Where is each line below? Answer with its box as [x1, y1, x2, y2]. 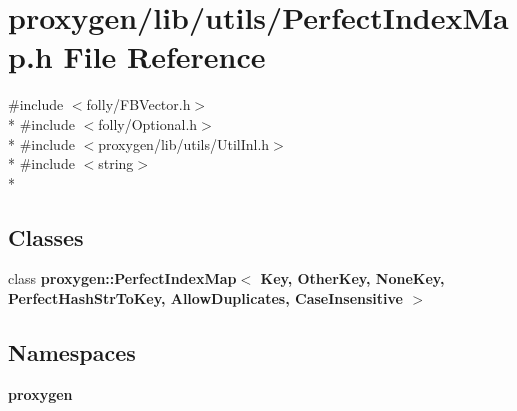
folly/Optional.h [98, 113, 198, 134]
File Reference [63, 36, 266, 77]
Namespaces [8, 337, 136, 368]
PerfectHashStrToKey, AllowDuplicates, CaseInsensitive [8, 288, 403, 309]
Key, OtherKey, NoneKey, [260, 268, 445, 289]
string [98, 153, 134, 174]
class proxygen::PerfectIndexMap [8, 268, 237, 289]
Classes [8, 221, 84, 252]
